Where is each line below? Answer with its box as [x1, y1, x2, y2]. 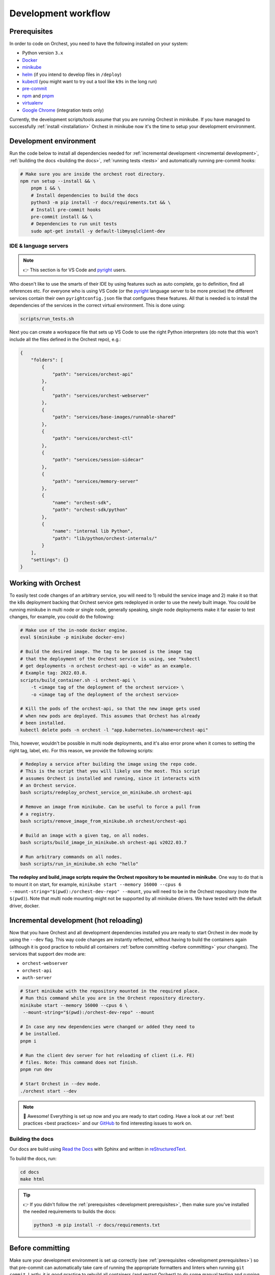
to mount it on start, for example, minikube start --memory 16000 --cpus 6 [9, 881, 182, 887]
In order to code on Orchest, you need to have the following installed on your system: [9, 41, 188, 47]
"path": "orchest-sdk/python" [52, 507, 128, 513]
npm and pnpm [22, 92, 54, 99]
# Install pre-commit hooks [31, 207, 101, 213]
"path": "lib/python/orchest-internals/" [52, 535, 157, 541]
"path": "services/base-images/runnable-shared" [52, 414, 176, 420]
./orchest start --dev [20, 1088, 77, 1094]
